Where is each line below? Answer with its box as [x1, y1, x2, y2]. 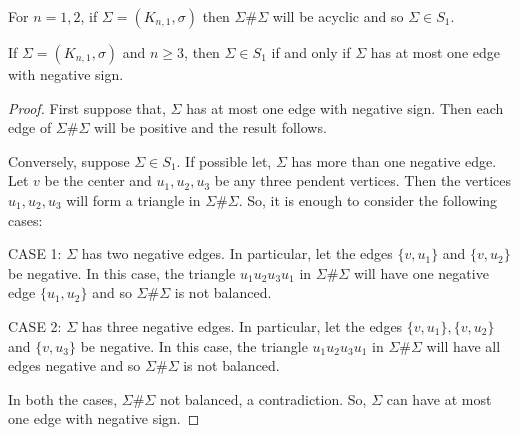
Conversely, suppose [8, 150, 130, 171]
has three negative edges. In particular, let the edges [81, 315, 403, 336]
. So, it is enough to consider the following [238, 189, 498, 210]
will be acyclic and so [272, 6, 404, 26]
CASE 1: [8, 243, 62, 264]
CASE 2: [8, 315, 62, 336]
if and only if [271, 42, 351, 62]
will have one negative [353, 262, 489, 283]
